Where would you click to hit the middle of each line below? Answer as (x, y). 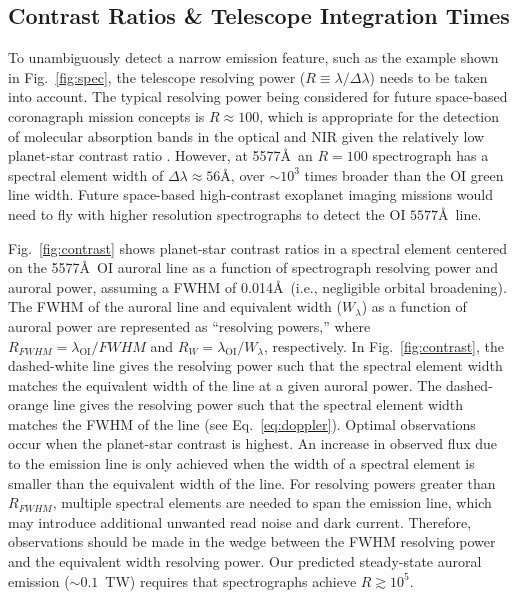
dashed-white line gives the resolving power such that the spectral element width (255, 365)
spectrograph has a (430, 155)
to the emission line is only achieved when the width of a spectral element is (241, 463)
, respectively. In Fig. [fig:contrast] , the (383, 345)
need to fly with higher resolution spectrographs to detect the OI (207, 213)
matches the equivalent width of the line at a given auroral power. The (225, 384)
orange (28, 404)
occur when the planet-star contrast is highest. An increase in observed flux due (253, 443)
